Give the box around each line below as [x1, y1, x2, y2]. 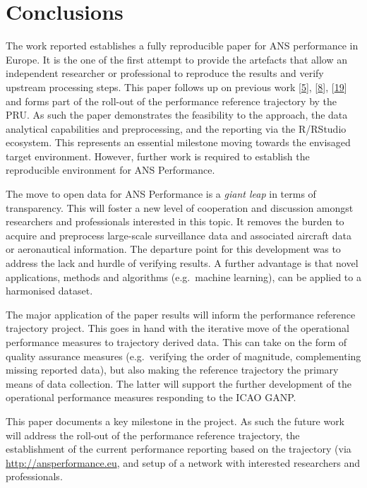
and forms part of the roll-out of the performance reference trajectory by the [6, 93, 337, 108]
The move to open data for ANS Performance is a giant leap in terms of [6, 186, 316, 201]
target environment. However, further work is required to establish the [6, 148, 310, 163]
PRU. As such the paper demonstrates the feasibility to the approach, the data [6, 107, 348, 122]
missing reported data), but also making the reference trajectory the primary [6, 362, 339, 377]
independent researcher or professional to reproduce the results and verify [6, 66, 324, 81]
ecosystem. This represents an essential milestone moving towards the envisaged [6, 135, 351, 150]
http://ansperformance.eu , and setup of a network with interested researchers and [6, 455, 360, 470]
